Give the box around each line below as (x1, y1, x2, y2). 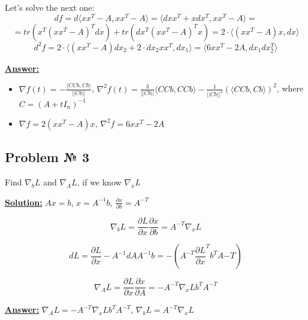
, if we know (77, 176, 122, 188)
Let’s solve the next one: (5, 1, 95, 13)
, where (276, 82, 304, 95)
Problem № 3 (5, 148, 90, 166)
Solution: (5, 196, 43, 208)
